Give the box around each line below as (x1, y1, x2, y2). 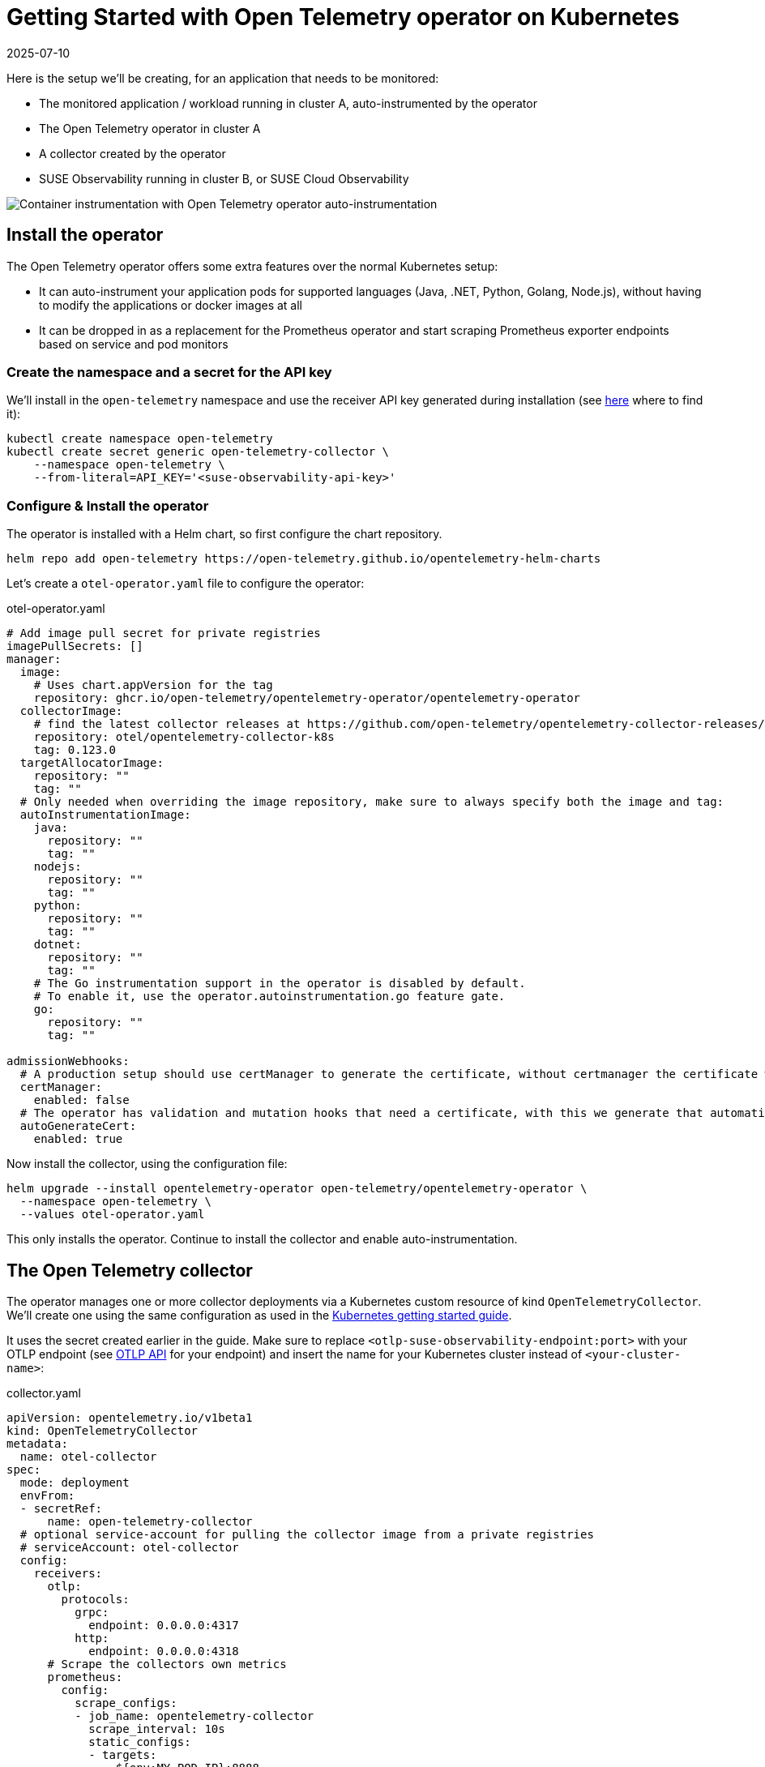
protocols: (61, 1592, 130, 1606)
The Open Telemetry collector (6, 1260, 253, 1281)
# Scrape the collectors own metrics (47, 1657, 287, 1671)
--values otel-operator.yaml (19, 1208, 205, 1221)
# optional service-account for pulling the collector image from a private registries (19, 1527, 594, 1541)
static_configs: (88, 1735, 191, 1748)
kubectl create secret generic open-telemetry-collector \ (6, 445, 390, 459)
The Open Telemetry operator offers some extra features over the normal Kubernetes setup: (6, 259, 498, 273)
